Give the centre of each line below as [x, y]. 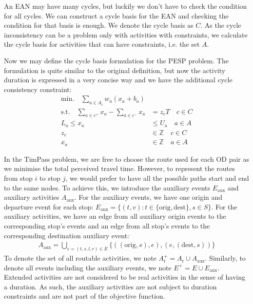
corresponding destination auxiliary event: [67, 235]
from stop [18, 178]
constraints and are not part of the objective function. [85, 296]
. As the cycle [221, 25]
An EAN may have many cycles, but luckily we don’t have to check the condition [126, 6]
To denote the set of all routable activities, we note [80, 258]
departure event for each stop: [49, 206]
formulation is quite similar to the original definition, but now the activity [115, 70]
